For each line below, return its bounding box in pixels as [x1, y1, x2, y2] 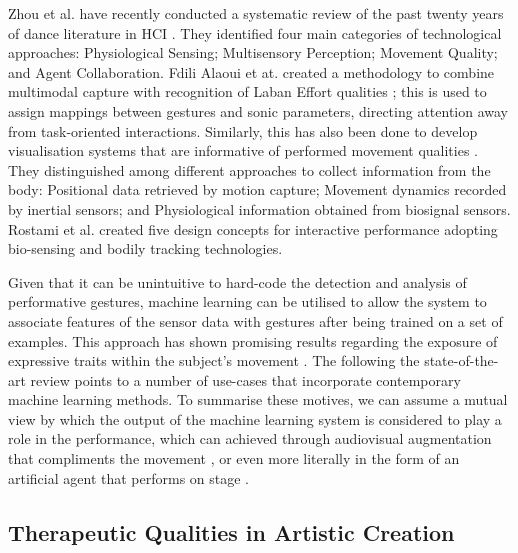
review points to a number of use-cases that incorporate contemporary [30, 369, 461, 390]
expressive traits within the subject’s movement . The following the [8, 350, 420, 371]
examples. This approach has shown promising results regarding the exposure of [8, 330, 498, 351]
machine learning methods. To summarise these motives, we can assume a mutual [8, 389, 508, 410]
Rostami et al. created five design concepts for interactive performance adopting [8, 218, 498, 239]
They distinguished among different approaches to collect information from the [8, 159, 491, 180]
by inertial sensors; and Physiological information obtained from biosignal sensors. [8, 198, 511, 219]
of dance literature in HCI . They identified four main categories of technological [8, 22, 502, 43]
